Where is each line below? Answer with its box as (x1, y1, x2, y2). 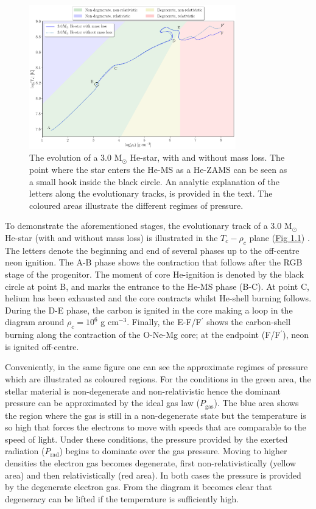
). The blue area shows (214, 396, 299, 409)
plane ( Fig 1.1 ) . (249, 231, 310, 244)
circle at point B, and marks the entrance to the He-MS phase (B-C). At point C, (5, 279, 309, 292)
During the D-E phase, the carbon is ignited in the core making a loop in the (5, 303, 293, 316)
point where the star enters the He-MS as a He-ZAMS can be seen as (29, 163, 287, 176)
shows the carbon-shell (206, 315, 291, 328)
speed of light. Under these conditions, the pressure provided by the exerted (5, 432, 288, 445)
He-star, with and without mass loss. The (130, 151, 285, 164)
